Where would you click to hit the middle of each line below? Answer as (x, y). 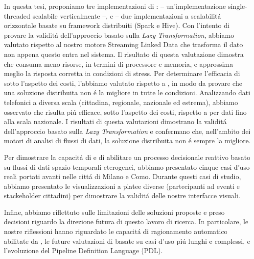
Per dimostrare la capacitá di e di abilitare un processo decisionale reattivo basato (127, 157)
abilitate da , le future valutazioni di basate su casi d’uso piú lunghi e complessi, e (127, 241)
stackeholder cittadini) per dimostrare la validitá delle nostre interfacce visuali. (122, 195)
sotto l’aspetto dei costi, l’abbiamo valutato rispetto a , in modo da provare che (123, 83)
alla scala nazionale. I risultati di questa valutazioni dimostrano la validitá (115, 121)
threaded (17, 15)
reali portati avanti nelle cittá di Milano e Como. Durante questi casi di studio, (123, 176)
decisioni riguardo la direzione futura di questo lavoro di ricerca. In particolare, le (126, 221)
